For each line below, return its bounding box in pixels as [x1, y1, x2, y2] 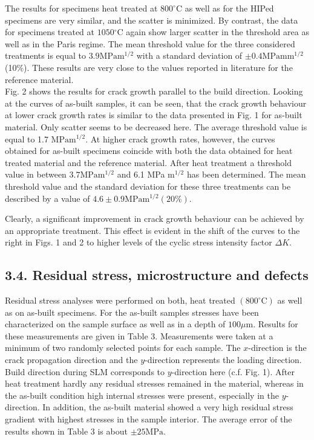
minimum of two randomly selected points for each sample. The [5, 341, 241, 354]
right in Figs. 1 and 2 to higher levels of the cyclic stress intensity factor [5, 236, 272, 248]
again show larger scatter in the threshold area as [126, 25, 309, 38]
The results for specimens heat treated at [5, 2, 158, 14]
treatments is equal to [5, 49, 86, 62]
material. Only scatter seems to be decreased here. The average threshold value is [5, 120, 307, 133]
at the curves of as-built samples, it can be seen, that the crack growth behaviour [5, 96, 307, 109]
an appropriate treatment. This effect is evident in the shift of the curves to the [5, 224, 300, 236]
